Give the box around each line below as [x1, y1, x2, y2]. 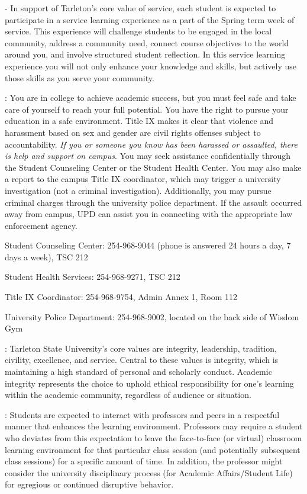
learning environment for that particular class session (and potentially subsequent [5, 443, 300, 455]
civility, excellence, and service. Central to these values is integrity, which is [5, 353, 279, 366]
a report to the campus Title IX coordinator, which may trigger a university [5, 173, 281, 185]
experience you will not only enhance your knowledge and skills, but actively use [5, 59, 297, 72]
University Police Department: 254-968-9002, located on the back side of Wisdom [5, 310, 299, 323]
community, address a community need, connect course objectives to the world [5, 36, 289, 49]
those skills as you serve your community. [5, 71, 154, 84]
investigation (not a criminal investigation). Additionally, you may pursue [5, 184, 272, 196]
